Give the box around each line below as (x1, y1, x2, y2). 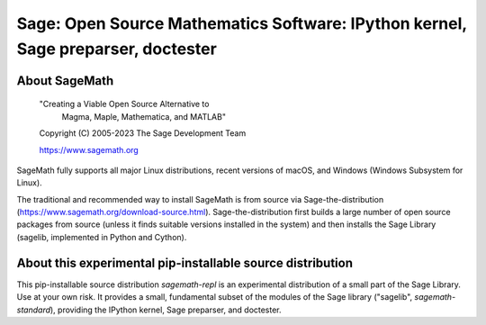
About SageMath (16, 73, 114, 88)
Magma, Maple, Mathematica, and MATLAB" (61, 111, 227, 122)
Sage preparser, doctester (16, 39, 218, 59)
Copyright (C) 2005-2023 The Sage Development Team (39, 128, 247, 139)
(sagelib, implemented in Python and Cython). (16, 231, 187, 242)
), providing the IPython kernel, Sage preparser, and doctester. (49, 304, 283, 315)
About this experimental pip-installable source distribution (16, 255, 353, 270)
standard (16, 304, 51, 315)
